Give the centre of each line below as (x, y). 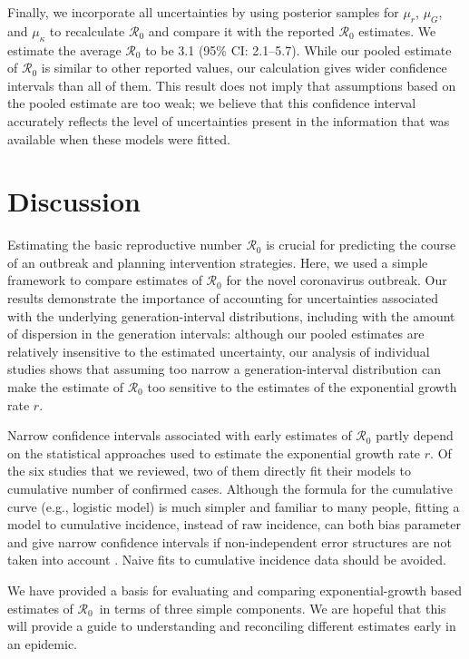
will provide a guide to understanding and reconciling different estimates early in (232, 626)
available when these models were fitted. (119, 138)
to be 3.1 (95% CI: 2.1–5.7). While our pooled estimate (298, 49)
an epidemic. (42, 643)
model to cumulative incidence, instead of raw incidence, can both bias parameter (234, 524)
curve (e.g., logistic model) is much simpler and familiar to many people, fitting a (234, 506)
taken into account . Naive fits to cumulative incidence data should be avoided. (227, 560)
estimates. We (397, 30)
